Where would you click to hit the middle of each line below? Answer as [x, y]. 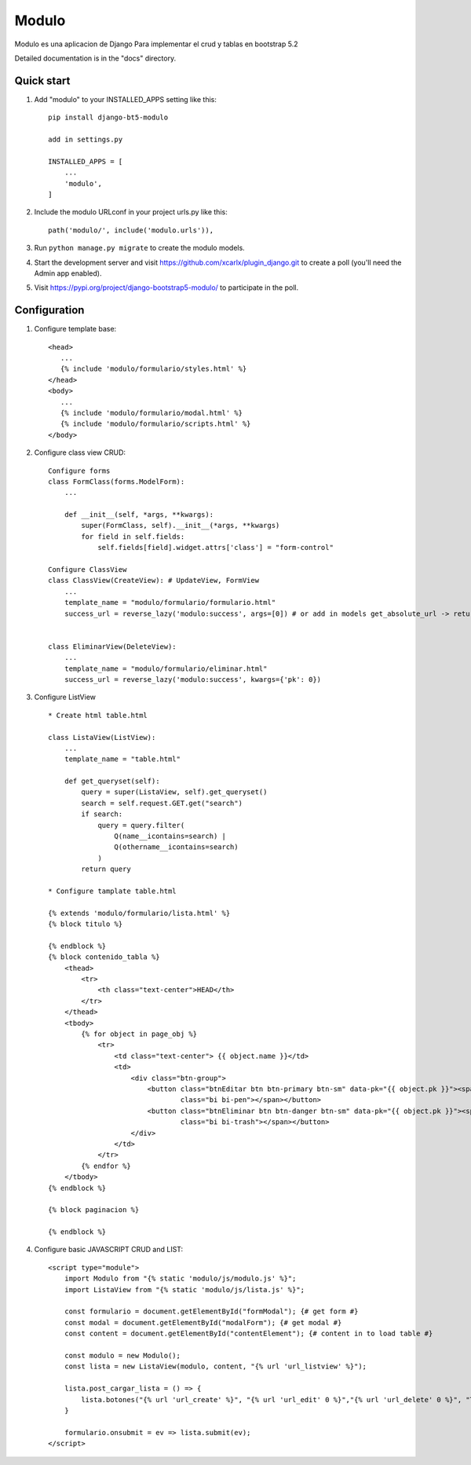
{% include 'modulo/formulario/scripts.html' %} [155, 424]
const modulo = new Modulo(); [122, 1355]
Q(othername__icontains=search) [176, 847]
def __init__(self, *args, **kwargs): [139, 515]
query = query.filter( [141, 825]
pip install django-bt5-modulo [108, 117]
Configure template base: [75, 329]
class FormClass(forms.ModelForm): [117, 482]
